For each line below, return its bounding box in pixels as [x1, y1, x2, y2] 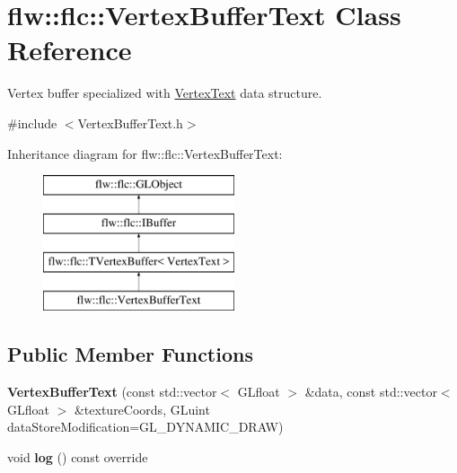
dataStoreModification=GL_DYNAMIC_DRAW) [7, 417, 284, 436]
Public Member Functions [7, 340, 253, 368]
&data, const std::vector [304, 382, 437, 401]
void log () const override [7, 447, 148, 466]
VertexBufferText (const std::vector [7, 382, 217, 401]
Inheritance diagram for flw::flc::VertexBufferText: [7, 144, 283, 162]
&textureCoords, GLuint [74, 399, 210, 418]
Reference [7, 31, 132, 68]
